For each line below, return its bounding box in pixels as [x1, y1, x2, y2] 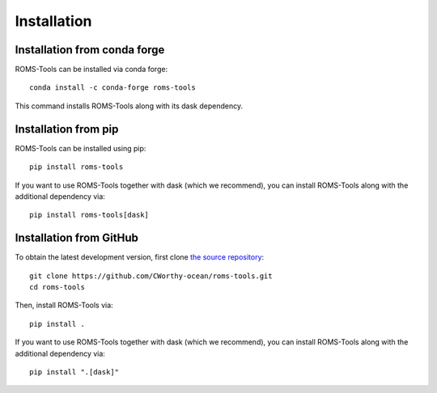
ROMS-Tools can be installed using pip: [15, 143, 146, 153]
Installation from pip [15, 122, 119, 136]
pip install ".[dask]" [29, 367, 120, 376]
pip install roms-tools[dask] [29, 210, 150, 220]
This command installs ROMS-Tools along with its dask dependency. [15, 101, 243, 111]
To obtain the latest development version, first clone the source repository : [15, 252, 265, 262]
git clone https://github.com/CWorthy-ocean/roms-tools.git [29, 271, 273, 281]
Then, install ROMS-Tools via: [15, 300, 113, 311]
